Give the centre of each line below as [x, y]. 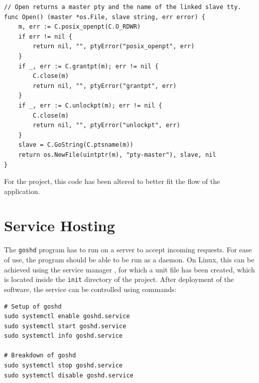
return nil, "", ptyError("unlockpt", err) [106, 125]
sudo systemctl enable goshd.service [67, 316]
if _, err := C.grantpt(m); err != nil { [88, 66]
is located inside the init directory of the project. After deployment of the [119, 279]
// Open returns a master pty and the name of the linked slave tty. [123, 7]
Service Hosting [60, 225]
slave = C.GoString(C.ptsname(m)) [76, 145]
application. [22, 191]
